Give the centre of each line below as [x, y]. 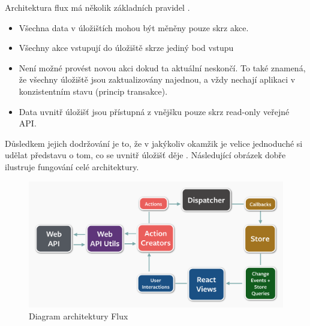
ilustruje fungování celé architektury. [72, 166]
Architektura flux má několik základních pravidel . [97, 7]
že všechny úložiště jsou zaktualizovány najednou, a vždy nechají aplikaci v [157, 79]
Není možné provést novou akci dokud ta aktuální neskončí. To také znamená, [162, 67]
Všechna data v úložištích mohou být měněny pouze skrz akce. [134, 27]
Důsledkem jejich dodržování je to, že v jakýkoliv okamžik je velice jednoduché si [154, 143]
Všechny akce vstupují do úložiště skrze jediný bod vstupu [126, 48]
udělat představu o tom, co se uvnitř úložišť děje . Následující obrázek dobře [145, 155]
